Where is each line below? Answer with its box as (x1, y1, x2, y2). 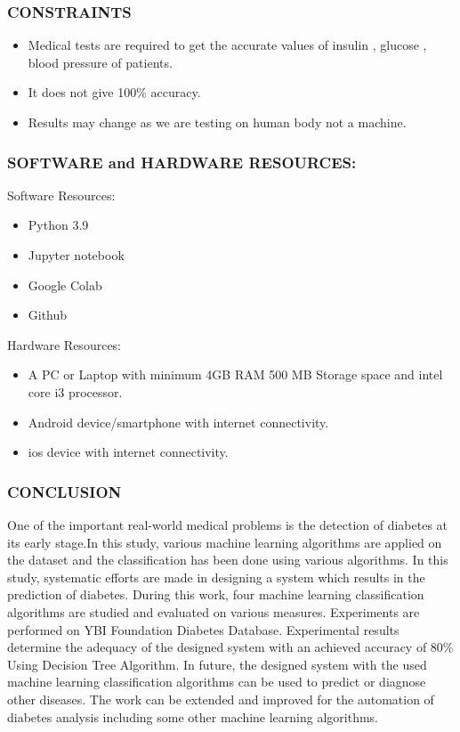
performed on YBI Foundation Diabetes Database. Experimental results (7, 620, 399, 638)
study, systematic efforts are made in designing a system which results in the (7, 567, 425, 586)
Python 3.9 (28, 216, 89, 234)
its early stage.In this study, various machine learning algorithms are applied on (7, 533, 442, 551)
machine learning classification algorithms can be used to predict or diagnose (7, 672, 426, 691)
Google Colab (28, 275, 102, 294)
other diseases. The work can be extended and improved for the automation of (7, 689, 434, 708)
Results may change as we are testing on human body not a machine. (28, 113, 407, 131)
